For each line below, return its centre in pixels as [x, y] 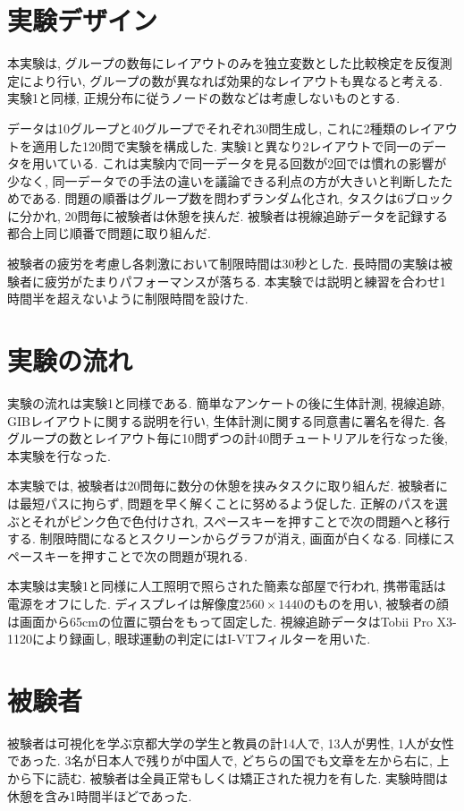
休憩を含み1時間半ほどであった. [100, 795]
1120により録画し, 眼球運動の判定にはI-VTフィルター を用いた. [189, 639]
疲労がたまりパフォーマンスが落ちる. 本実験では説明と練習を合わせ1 [245, 281]
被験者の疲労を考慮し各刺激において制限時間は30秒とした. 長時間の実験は [224, 264]
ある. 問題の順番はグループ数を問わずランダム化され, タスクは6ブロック [243, 198]
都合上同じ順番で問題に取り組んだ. [109, 233]
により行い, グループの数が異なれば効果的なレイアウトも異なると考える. [231, 80]
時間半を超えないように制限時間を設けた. [128, 299]
